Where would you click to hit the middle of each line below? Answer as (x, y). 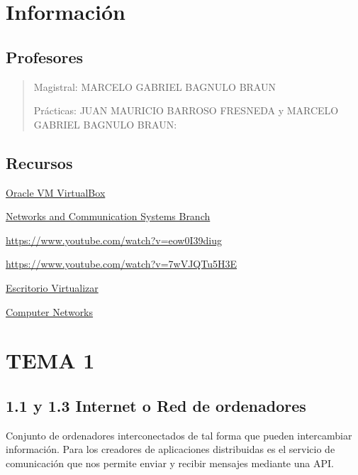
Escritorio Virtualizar (52, 287)
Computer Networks (50, 311)
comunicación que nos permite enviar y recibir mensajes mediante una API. (170, 463)
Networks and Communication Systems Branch (108, 216)
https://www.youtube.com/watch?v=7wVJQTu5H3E (121, 264)
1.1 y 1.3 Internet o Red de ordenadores (156, 405)
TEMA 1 (50, 360)
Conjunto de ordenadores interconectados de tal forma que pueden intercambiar (179, 435)
